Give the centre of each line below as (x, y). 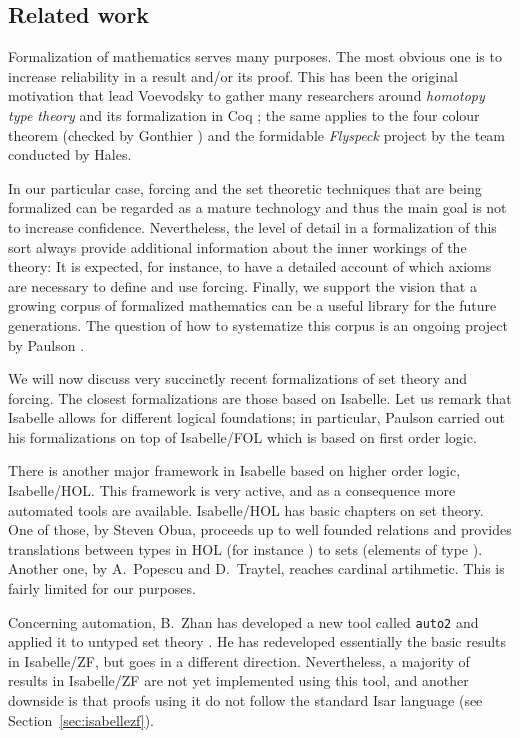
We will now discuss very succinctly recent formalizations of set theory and (238, 378)
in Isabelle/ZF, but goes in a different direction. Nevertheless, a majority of (239, 660)
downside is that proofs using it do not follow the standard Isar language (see (245, 700)
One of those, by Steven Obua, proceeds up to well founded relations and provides (260, 529)
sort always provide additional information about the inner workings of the (237, 246)
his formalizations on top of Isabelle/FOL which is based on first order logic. (242, 436)
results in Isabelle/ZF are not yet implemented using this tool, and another (238, 680)
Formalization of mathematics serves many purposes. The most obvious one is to (255, 56)
